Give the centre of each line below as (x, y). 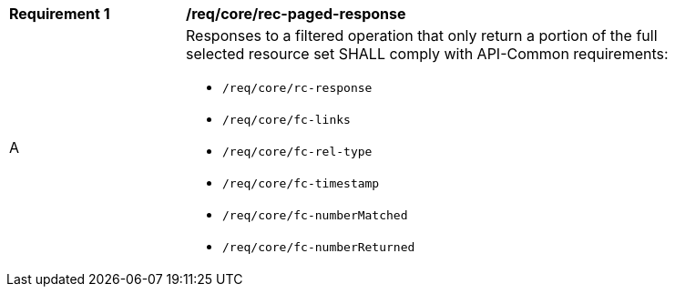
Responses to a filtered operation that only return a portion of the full (422, 35)
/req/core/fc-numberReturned (319, 247)
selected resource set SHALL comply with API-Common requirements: (427, 54)
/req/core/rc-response (297, 88)
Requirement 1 (60, 14)
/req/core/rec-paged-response (296, 14)
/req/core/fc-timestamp (301, 183)
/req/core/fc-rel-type (297, 152)
